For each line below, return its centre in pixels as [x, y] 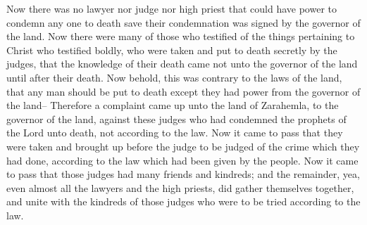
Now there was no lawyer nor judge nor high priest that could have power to [172, 8]
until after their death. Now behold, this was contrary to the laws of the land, [174, 77]
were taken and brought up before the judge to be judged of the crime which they [183, 146]
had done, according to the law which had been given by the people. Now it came [182, 160]
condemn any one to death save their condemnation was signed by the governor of [183, 22]
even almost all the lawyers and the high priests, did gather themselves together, [180, 187]
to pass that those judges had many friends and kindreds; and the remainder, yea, [183, 174]
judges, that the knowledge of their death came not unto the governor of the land [182, 64]
